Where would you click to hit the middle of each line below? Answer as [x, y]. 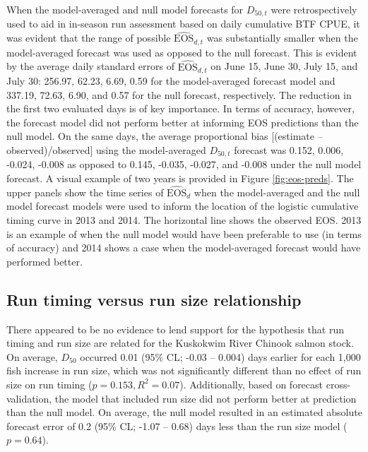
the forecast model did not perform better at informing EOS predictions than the [183, 122]
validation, [29, 398]
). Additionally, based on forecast [251, 384]
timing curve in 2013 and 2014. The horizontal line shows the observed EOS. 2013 [184, 220]
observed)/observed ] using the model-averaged [106, 149]
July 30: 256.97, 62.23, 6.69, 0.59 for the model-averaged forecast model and [171, 80]
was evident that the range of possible [89, 38]
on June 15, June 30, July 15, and [284, 66]
